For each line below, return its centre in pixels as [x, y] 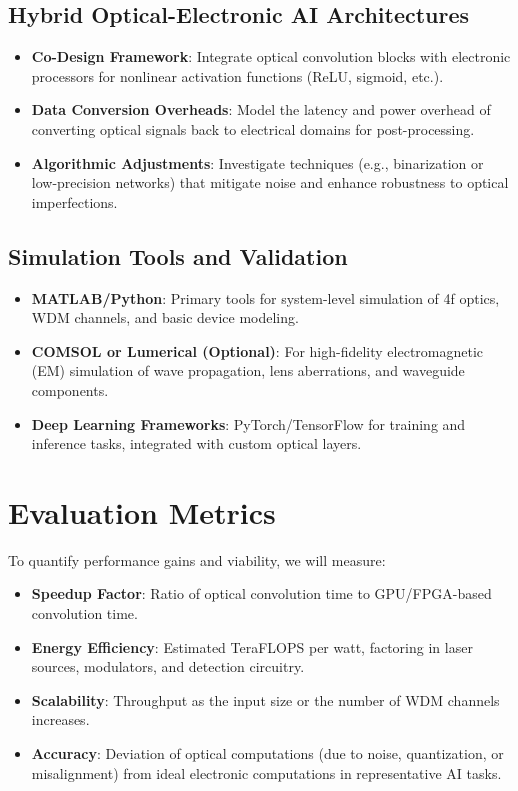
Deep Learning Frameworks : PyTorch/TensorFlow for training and [248, 423]
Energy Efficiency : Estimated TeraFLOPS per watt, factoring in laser [252, 646]
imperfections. [74, 201]
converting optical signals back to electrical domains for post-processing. [253, 128]
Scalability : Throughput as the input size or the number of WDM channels [265, 699]
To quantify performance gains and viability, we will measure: [197, 559]
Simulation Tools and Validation [178, 255]
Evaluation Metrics [142, 511]
